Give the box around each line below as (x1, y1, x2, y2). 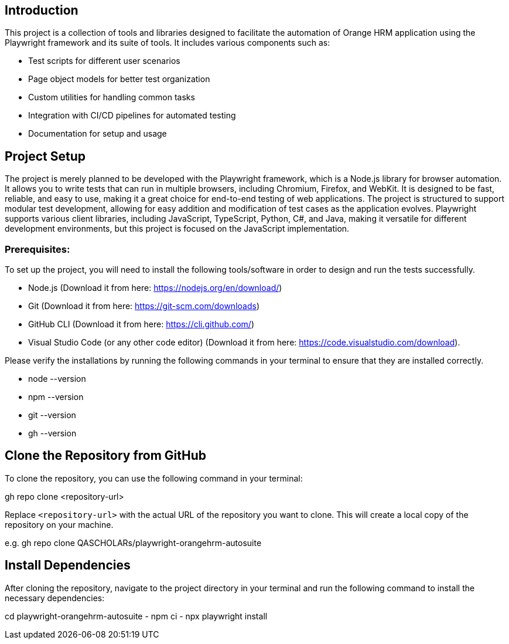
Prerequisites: (5, 243, 70, 255)
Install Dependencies (5, 558, 131, 573)
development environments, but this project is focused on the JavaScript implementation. (5, 223, 350, 234)
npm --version (28, 392, 84, 402)
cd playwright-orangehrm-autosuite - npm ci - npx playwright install (5, 611, 268, 621)
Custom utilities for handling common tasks (28, 92, 195, 103)
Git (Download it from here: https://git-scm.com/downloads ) (28, 301, 259, 311)
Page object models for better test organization (28, 74, 210, 84)
